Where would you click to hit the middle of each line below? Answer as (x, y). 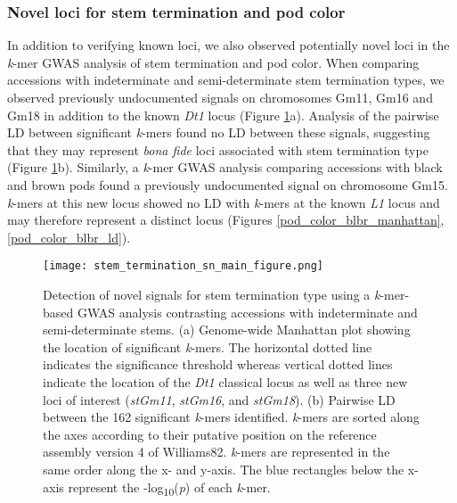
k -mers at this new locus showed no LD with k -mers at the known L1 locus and (224, 202)
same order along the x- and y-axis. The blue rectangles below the (224, 469)
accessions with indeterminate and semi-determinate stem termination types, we (226, 80)
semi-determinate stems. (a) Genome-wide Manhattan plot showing (227, 330)
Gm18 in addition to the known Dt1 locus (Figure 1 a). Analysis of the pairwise (223, 115)
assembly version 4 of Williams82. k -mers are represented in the (216, 452)
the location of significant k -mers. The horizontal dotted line (208, 346)
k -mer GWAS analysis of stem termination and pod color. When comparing (213, 62)
